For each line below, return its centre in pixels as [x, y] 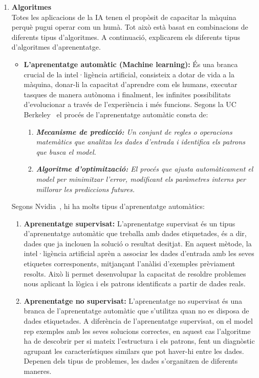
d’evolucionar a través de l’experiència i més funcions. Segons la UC [130, 104]
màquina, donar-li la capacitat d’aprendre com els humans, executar [131, 84]
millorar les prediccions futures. [85, 189]
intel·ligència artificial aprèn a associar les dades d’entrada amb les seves [139, 253]
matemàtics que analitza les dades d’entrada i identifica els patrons [141, 142]
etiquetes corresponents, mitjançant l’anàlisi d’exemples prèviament [129, 264]
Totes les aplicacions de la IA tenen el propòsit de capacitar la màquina [124, 17]
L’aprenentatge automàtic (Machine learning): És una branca [131, 64]
